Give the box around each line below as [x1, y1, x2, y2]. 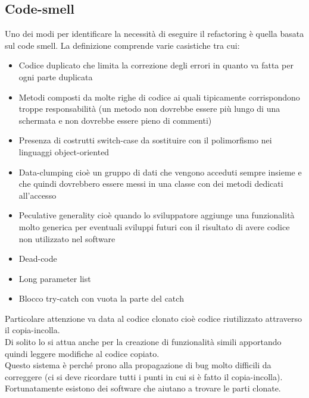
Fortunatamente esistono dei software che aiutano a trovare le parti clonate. [5, 382, 281, 394]
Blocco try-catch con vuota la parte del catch [18, 292, 184, 305]
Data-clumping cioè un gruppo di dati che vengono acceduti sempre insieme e [18, 165, 302, 178]
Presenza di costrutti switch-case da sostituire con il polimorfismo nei [18, 134, 272, 146]
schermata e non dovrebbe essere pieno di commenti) [18, 114, 212, 126]
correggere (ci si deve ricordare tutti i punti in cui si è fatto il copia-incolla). [5, 370, 283, 383]
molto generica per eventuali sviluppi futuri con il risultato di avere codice [18, 220, 290, 233]
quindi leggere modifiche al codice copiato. [5, 347, 160, 359]
